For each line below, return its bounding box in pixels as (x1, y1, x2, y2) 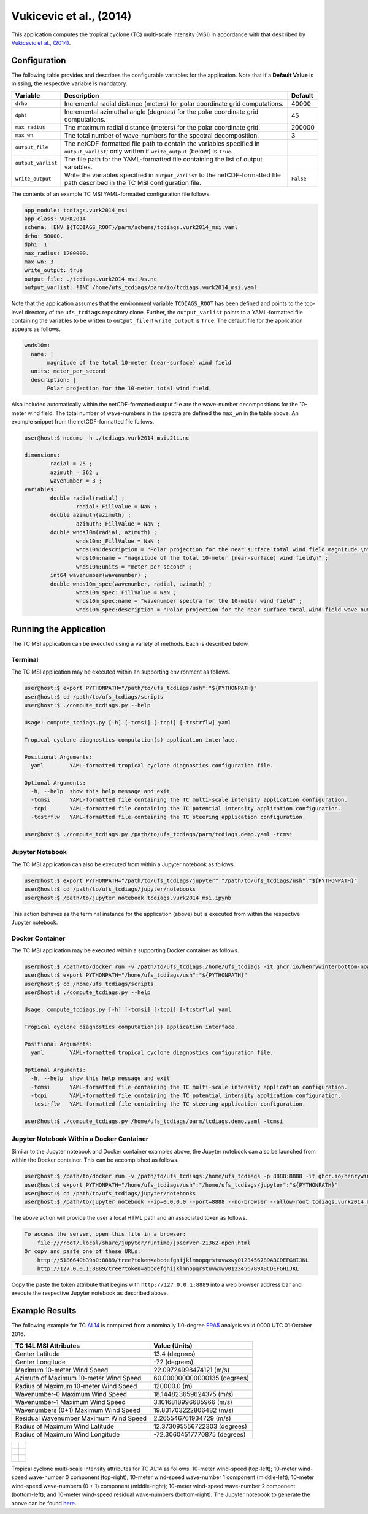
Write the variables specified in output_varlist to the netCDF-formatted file (64, 171, 282, 179)
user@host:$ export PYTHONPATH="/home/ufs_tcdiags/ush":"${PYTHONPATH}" (24, 972, 248, 979)
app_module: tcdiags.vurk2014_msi (24, 206, 128, 214)
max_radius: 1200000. (24, 249, 90, 257)
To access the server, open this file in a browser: (24, 1231, 186, 1238)
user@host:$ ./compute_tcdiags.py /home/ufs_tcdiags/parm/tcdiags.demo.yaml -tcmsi (24, 1118, 283, 1125)
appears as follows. (11, 325, 61, 333)
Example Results (11, 1305, 77, 1316)
